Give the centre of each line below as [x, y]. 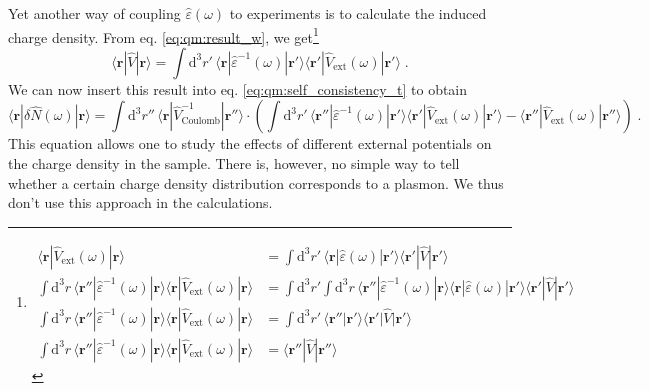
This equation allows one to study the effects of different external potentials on [250, 143]
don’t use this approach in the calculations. [140, 202]
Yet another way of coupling [94, 13]
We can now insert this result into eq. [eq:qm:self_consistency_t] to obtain [238, 88]
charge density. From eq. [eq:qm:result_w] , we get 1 [163, 35]
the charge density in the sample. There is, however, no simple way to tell [234, 163]
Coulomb [201, 120]
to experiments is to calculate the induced [358, 13]
